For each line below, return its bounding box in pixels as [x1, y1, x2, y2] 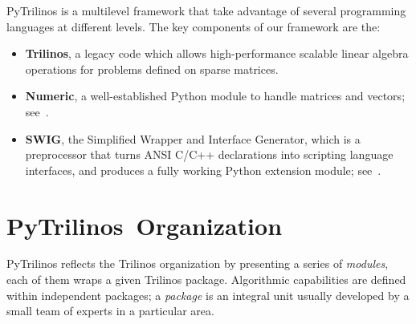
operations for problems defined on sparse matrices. [25, 60, 279, 77]
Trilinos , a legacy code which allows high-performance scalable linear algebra [25, 45, 409, 62]
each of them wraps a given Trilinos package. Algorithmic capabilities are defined [6, 271, 406, 288]
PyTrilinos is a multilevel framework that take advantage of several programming [6, 2, 406, 18]
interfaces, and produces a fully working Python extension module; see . [25, 161, 381, 178]
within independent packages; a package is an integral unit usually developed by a [6, 286, 410, 303]
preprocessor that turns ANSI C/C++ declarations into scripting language [25, 146, 394, 163]
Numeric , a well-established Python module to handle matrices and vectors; [25, 87, 406, 104]
